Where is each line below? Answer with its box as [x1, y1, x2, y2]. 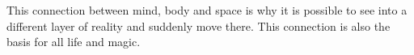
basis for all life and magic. [6, 33, 141, 50]
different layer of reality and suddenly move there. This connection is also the [6, 17, 391, 34]
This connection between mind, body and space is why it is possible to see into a [6, 2, 408, 18]
